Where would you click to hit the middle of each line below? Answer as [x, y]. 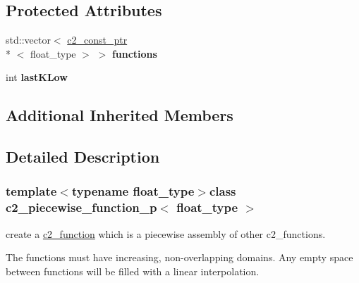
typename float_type [133, 191]
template [31, 191]
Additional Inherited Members [120, 115]
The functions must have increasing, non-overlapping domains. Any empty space [179, 257]
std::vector [28, 40]
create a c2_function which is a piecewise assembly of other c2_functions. [166, 233]
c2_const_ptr [97, 40]
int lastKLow [37, 77]
